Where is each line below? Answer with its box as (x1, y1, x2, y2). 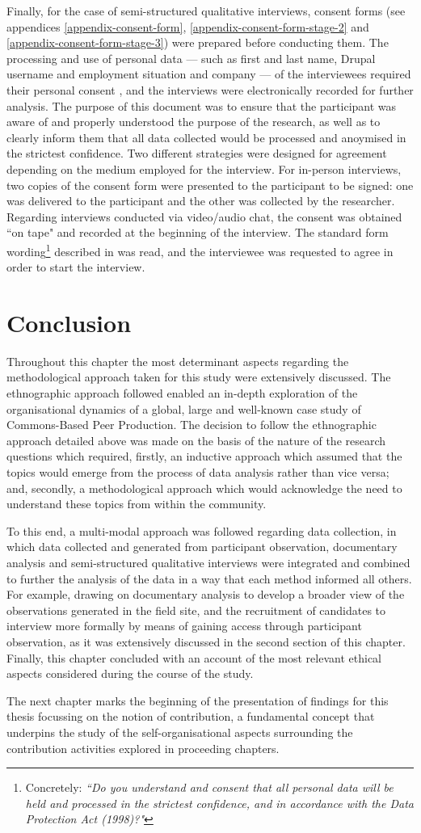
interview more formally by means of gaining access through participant (6, 617, 362, 634)
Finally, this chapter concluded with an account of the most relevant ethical (6, 649, 381, 666)
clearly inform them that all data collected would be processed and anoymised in (6, 128, 406, 145)
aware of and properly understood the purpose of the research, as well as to (6, 113, 381, 130)
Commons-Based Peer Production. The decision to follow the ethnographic (6, 416, 377, 433)
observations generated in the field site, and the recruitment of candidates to (6, 601, 386, 618)
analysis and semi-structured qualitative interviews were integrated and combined (6, 554, 410, 570)
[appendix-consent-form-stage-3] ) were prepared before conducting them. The (6, 34, 389, 51)
